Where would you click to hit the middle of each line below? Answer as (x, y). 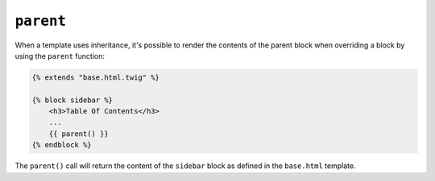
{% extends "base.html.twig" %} (96, 77)
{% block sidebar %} (72, 100)
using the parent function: (60, 56)
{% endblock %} (62, 145)
